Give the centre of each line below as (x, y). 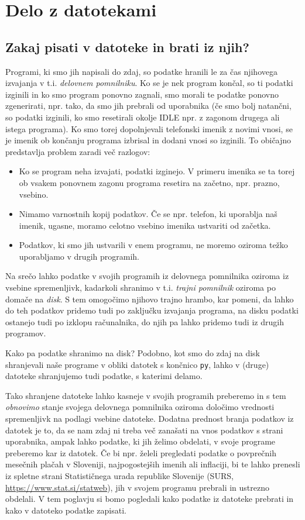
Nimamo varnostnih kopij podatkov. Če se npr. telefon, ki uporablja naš (148, 214)
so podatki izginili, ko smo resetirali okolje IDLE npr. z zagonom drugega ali (143, 117)
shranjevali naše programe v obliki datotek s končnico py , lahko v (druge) (137, 364)
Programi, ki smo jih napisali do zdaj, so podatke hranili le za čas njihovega (141, 71)
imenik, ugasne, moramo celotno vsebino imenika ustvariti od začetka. (145, 225)
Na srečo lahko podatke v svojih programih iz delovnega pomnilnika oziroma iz (147, 276)
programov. (26, 333)
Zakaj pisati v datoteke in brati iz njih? (127, 47)
